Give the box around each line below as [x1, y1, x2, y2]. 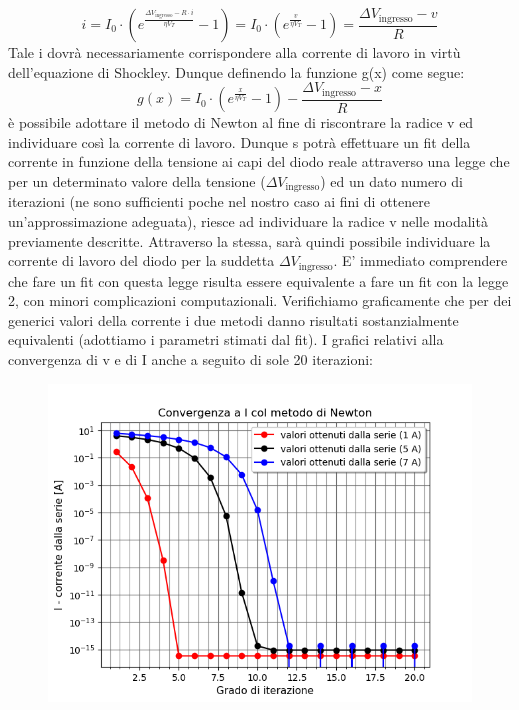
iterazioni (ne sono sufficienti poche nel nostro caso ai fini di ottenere [8, 191, 430, 212]
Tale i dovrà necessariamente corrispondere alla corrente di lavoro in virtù [8, 42, 461, 62]
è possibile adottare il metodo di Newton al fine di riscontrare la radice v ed [8, 112, 474, 133]
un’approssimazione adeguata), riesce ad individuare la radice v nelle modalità [8, 210, 488, 231]
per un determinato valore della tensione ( [8, 170, 266, 191]
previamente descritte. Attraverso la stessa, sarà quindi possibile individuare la [8, 230, 491, 251]
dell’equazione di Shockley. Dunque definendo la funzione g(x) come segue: [8, 61, 465, 82]
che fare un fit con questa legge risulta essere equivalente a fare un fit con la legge [8, 270, 509, 291]
